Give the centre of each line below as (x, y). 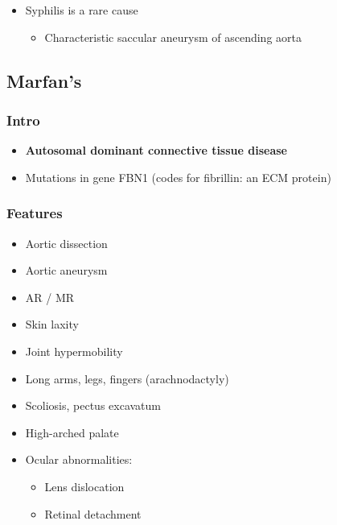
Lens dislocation (84, 486)
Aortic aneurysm (66, 270)
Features (35, 213)
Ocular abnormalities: (79, 459)
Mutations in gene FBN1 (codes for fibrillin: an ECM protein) (178, 177)
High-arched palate (72, 432)
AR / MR (50, 297)
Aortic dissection (66, 243)
